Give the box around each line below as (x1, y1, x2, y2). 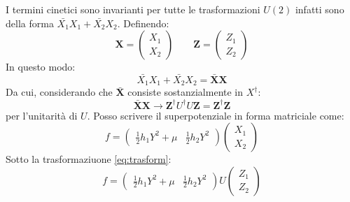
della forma (6, 15, 54, 30)
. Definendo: (117, 15, 169, 30)
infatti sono (295, 2, 344, 16)
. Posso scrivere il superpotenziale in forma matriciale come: (87, 108, 344, 122)
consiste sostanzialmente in (127, 85, 244, 99)
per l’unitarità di (6, 108, 78, 122)
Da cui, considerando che (6, 85, 113, 99)
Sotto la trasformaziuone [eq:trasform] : (6, 152, 171, 166)
